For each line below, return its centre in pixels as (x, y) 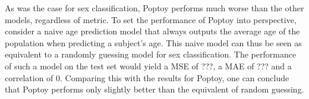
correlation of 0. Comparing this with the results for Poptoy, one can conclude (147, 77)
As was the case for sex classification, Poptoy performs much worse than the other (154, 8)
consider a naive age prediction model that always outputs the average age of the (152, 31)
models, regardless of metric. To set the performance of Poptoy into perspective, (151, 19)
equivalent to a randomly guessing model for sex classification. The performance (151, 54)
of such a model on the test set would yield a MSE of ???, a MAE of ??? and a (148, 66)
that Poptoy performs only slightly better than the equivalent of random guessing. (154, 89)
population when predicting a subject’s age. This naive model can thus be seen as (153, 42)
